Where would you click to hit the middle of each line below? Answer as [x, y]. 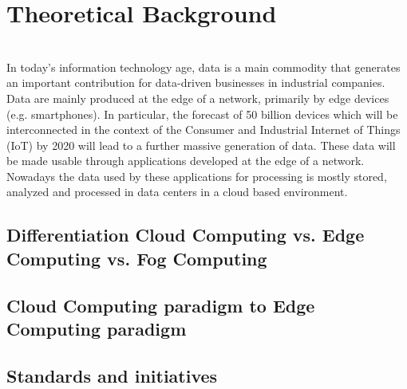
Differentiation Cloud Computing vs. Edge [186, 235]
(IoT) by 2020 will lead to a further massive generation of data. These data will [201, 145]
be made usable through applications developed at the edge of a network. [186, 161]
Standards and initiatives [112, 375]
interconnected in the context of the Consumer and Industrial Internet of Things [203, 130]
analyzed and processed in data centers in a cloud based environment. [177, 192]
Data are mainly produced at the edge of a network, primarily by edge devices [198, 98]
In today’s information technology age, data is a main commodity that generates [203, 67]
